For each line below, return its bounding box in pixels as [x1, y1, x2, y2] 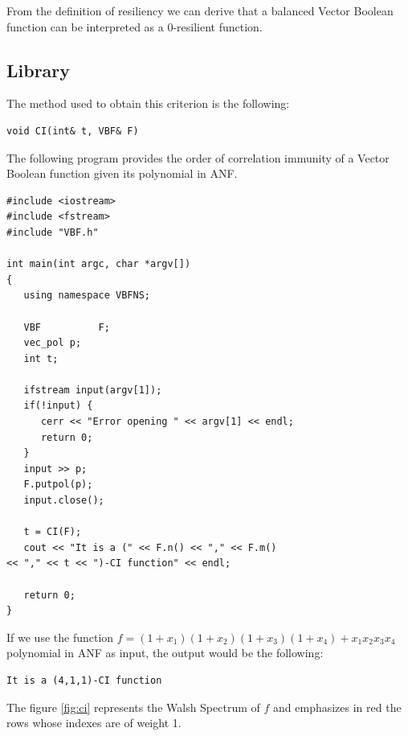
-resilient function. [173, 18, 263, 35]
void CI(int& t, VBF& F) [6, 125, 139, 137]
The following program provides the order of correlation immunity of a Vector [6, 149, 390, 166]
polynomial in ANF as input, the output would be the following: [6, 644, 324, 661]
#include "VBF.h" [6, 226, 99, 238]
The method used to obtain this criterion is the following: [6, 95, 290, 112]
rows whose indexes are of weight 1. [6, 714, 182, 731]
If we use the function [6, 628, 114, 645]
